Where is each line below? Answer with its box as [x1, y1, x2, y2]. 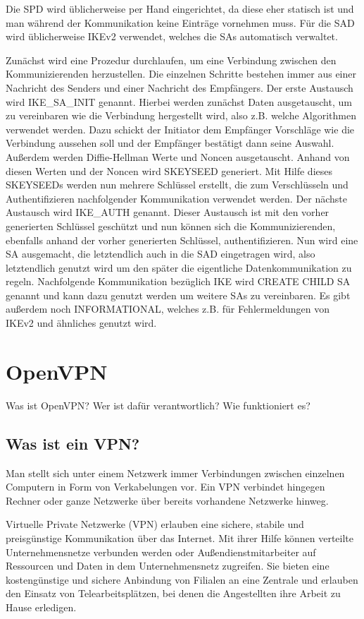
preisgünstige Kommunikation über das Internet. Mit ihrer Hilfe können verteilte [6, 530, 354, 545]
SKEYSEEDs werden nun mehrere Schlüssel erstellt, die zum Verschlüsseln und [6, 177, 349, 192]
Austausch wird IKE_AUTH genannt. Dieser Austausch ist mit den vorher [6, 205, 330, 220]
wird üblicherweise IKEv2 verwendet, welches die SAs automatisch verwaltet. [6, 29, 338, 44]
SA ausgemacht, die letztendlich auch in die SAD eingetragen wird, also [6, 246, 315, 261]
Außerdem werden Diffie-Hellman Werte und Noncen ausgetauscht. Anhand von [6, 149, 350, 164]
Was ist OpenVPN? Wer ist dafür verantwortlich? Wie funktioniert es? [6, 397, 310, 412]
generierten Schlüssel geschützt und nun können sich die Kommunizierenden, [6, 218, 336, 233]
